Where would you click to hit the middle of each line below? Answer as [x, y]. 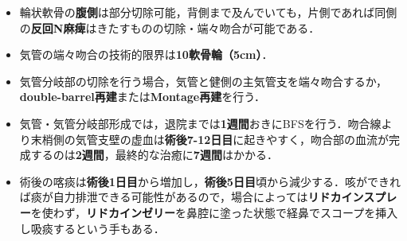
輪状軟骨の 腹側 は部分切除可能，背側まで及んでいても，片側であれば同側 [208, 12]
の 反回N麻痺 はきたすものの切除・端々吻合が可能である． [170, 27]
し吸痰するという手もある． [92, 228]
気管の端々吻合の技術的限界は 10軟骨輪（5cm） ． [146, 54]
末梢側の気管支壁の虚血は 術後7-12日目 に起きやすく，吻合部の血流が [209, 139]
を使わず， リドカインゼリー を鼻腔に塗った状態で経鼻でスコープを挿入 [214, 212]
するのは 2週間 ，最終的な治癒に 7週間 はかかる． [154, 155]
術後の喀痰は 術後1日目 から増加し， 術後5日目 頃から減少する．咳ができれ [210, 181]
